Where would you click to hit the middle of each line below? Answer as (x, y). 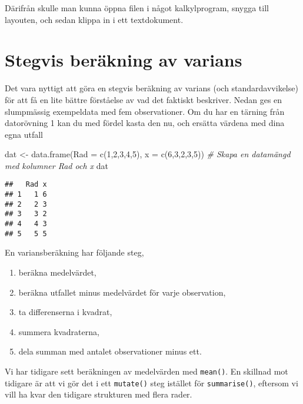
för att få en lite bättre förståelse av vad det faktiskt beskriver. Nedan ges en (144, 99)
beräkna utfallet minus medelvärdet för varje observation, (122, 292)
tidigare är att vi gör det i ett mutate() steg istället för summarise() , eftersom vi (151, 383)
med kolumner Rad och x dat (56, 165)
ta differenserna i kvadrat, (65, 312)
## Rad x (26, 185)
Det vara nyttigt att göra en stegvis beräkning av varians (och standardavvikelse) (151, 88)
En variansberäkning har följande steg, (74, 252)
